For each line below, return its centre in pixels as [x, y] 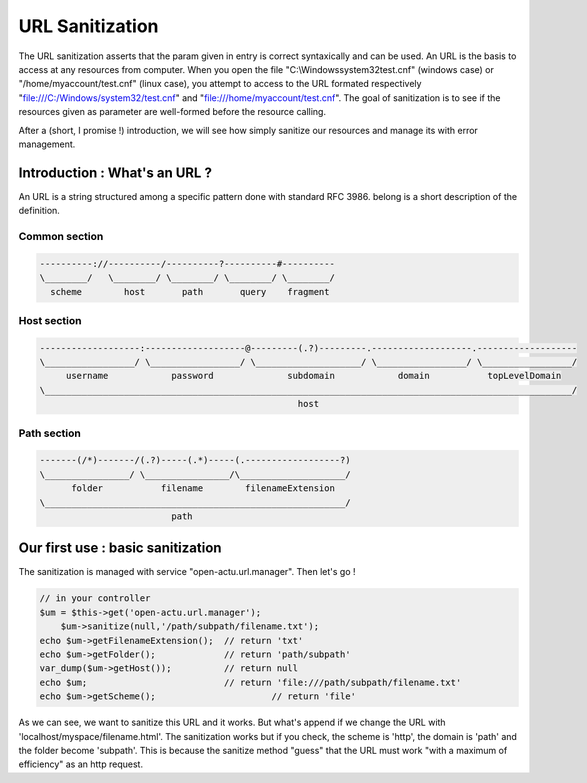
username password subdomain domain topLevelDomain [313, 376]
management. [47, 144]
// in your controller [95, 598]
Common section [61, 236]
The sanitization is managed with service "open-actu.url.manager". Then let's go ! [187, 572]
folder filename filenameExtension [203, 488]
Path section [50, 433]
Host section [50, 320]
